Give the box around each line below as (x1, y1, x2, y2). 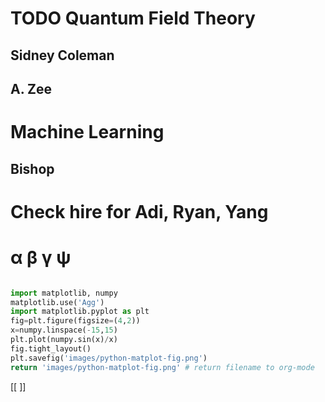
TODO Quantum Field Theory (10, 7, 256, 30)
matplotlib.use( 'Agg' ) (10, 297, 105, 307)
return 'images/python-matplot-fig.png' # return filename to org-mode (10, 362, 315, 372)
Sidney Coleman (10, 47, 115, 64)
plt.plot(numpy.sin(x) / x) (10, 335, 118, 345)
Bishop (10, 160, 55, 177)
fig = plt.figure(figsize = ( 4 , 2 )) (10, 316, 141, 326)
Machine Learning (10, 121, 165, 144)
